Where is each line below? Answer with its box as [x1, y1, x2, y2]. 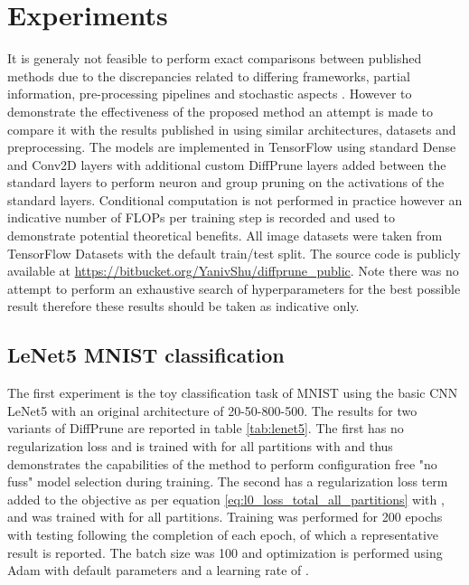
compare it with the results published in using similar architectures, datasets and [7, 119, 456, 138]
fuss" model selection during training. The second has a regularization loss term [7, 472, 448, 491]
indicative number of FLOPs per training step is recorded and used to [7, 208, 395, 227]
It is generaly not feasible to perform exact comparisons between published [7, 49, 422, 68]
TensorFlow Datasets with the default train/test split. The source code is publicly [7, 243, 461, 262]
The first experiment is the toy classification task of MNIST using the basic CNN [7, 383, 458, 402]
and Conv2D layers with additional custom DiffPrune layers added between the [7, 155, 446, 174]
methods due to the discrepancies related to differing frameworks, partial [7, 66, 410, 85]
